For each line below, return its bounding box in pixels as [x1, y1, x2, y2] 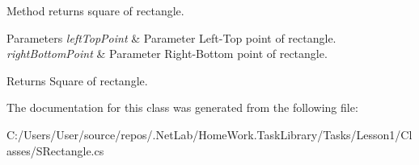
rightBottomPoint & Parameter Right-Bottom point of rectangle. [6, 45, 328, 62]
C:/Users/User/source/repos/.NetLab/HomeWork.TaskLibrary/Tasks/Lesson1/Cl [6, 126, 413, 142]
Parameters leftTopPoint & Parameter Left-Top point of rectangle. [6, 29, 336, 46]
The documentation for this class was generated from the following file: [6, 99, 358, 116]
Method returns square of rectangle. [6, 2, 184, 19]
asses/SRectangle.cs [6, 142, 104, 159]
